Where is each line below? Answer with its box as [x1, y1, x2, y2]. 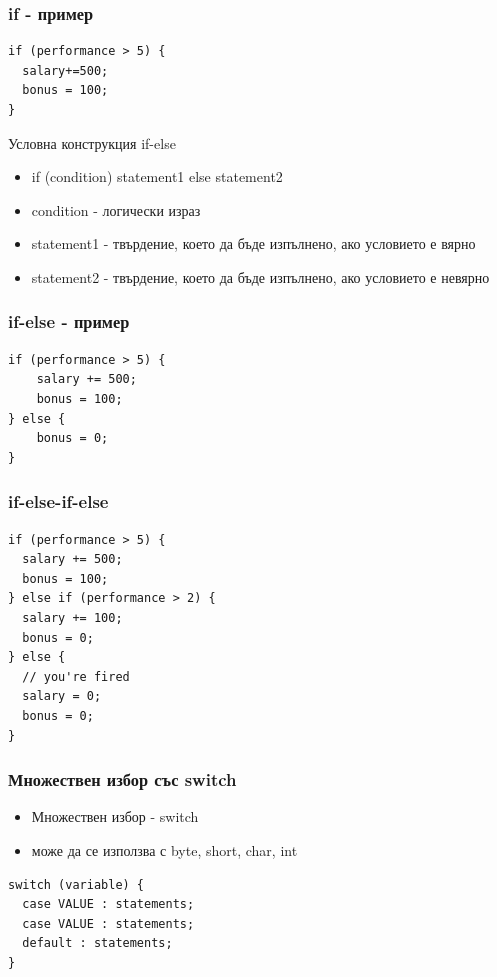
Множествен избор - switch [31, 806, 199, 827]
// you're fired [22, 669, 130, 684]
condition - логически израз [31, 199, 201, 220]
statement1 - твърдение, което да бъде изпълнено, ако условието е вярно [31, 233, 476, 254]
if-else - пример [8, 309, 130, 334]
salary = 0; [22, 689, 102, 704]
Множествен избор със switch [8, 767, 237, 792]
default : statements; [22, 936, 173, 951]
